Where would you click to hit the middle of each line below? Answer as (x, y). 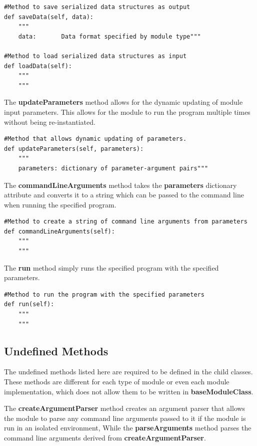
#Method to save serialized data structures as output (97, 7)
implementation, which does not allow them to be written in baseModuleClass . (129, 391)
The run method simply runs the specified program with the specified (111, 267)
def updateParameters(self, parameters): (74, 149)
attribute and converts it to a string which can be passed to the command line (124, 195)
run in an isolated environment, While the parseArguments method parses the (128, 428)
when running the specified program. (60, 204)
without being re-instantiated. (50, 122)
